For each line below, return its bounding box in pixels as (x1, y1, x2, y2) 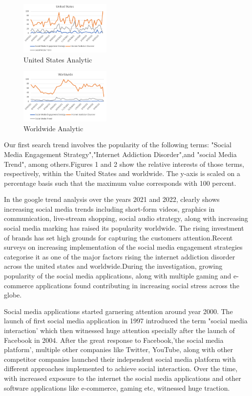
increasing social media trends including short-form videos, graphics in (4, 203, 215, 214)
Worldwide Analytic (23, 123, 84, 133)
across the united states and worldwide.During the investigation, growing (4, 261, 223, 271)
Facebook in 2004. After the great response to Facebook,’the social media (4, 335, 224, 345)
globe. (4, 290, 22, 300)
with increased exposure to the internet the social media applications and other (4, 373, 241, 383)
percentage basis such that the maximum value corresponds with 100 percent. (4, 178, 236, 188)
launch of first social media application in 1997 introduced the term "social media (4, 316, 248, 326)
